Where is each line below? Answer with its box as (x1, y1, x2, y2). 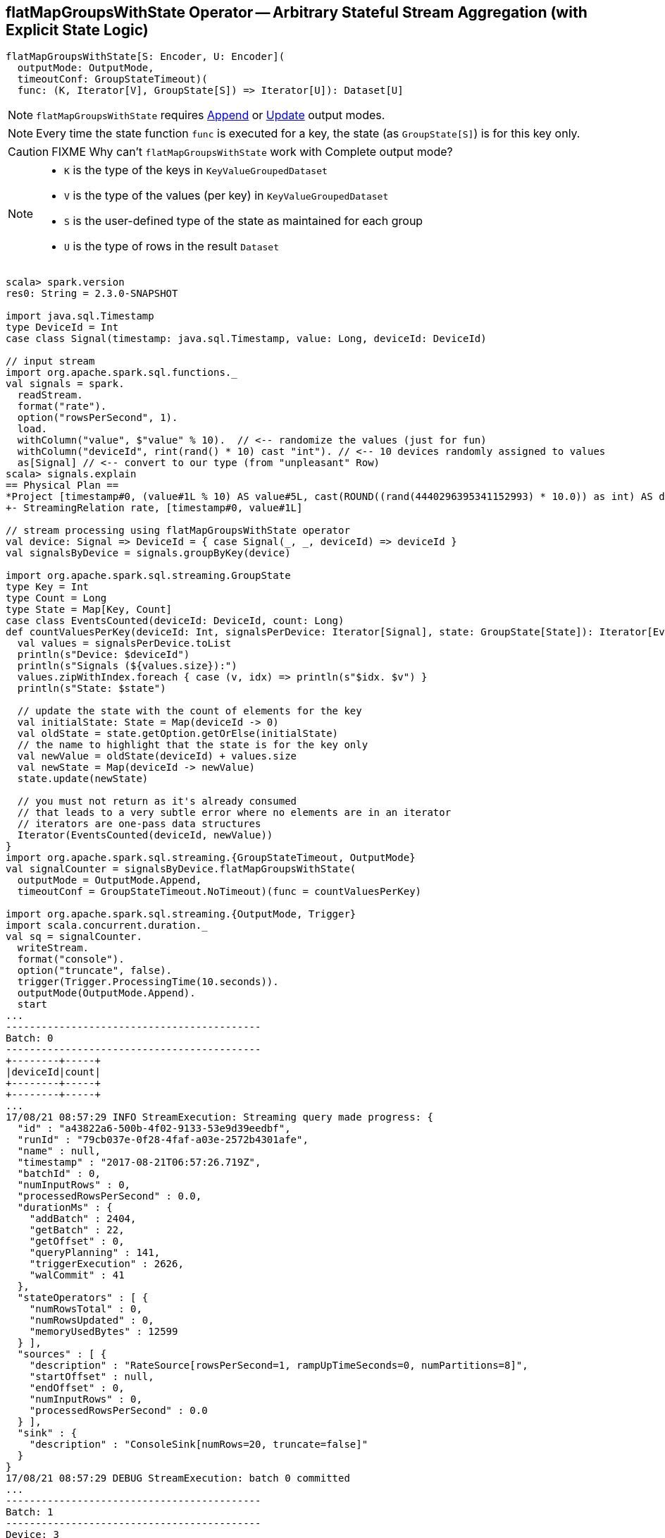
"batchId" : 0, (17, 1168, 101, 1180)
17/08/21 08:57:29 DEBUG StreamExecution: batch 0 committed (6, 1472, 350, 1484)
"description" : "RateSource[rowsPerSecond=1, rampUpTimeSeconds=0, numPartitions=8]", (29, 1360, 528, 1372)
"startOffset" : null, (29, 1371, 154, 1383)
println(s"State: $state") (17, 683, 166, 695)
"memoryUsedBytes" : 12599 (29, 1326, 178, 1338)
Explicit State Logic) (6, 21, 149, 39)
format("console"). (17, 953, 125, 965)
